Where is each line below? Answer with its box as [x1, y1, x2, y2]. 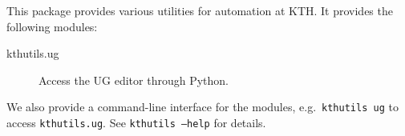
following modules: [6, 18, 98, 34]
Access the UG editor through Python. [38, 71, 229, 88]
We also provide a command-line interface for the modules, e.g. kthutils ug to [6, 98, 399, 115]
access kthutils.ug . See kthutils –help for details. [6, 114, 266, 131]
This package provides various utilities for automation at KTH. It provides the [6, 2, 393, 18]
